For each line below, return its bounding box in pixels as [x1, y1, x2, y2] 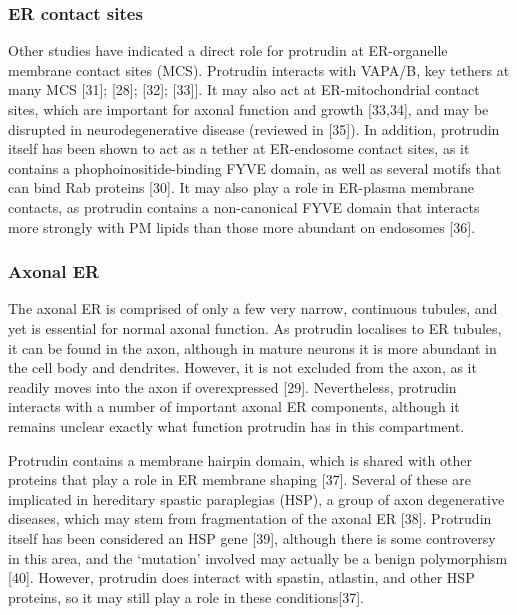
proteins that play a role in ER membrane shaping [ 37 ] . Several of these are [8, 469, 471, 490]
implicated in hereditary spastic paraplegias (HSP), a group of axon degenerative [8, 488, 505, 509]
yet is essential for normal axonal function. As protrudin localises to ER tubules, [8, 317, 502, 338]
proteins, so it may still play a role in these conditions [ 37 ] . [8, 586, 364, 607]
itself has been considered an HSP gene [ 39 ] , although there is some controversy [8, 527, 496, 548]
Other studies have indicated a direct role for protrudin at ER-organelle [8, 40, 448, 61]
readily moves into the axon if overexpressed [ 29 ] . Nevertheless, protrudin [8, 376, 457, 397]
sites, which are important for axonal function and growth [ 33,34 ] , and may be [8, 99, 489, 119]
